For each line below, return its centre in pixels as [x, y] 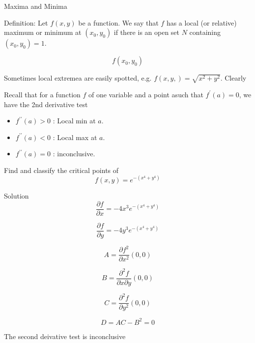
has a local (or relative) [201, 22]
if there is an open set [147, 32]
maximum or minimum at [43, 32]
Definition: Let [26, 22]
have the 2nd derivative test [46, 104]
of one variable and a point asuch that [146, 94]
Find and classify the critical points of [61, 170]
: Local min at [74, 121]
